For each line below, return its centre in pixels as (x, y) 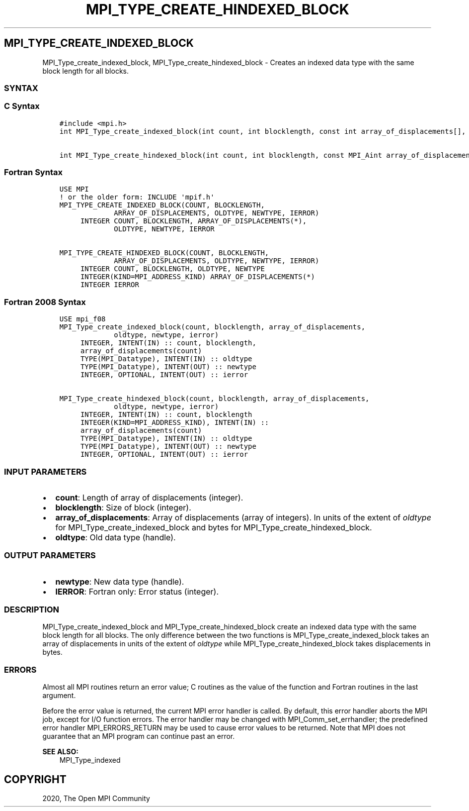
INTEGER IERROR (110, 285)
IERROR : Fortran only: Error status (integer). (137, 591)
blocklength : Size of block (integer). (123, 507)
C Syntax (22, 106)
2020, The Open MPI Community (96, 799)
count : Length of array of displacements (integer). (149, 497)
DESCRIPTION (32, 610)
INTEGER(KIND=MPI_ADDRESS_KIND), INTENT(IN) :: (175, 423)
